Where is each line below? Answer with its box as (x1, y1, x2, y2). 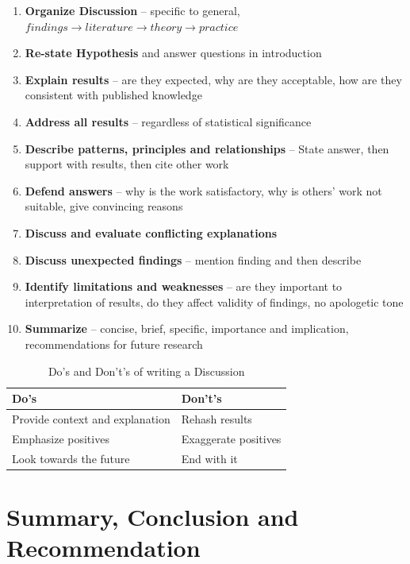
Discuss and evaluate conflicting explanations (25, 224, 278, 241)
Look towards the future (12, 450, 130, 466)
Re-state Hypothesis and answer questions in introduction (25, 44, 322, 61)
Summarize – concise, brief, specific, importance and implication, (25, 320, 349, 337)
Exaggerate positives (181, 430, 282, 446)
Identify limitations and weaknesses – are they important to (25, 278, 343, 295)
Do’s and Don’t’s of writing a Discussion (48, 362, 245, 379)
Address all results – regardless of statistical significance (25, 113, 312, 129)
